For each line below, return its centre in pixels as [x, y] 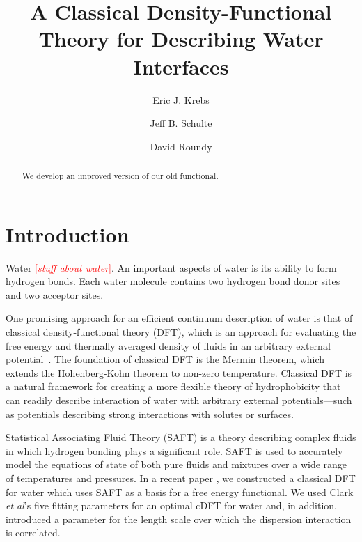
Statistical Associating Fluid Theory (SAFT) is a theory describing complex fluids [181, 437]
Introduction [68, 234]
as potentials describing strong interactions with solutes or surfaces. [150, 413]
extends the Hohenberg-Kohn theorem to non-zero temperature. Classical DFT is [179, 372]
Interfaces [181, 66]
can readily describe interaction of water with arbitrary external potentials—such [179, 400]
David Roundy [181, 146]
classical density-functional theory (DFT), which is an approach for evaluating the [181, 332]
